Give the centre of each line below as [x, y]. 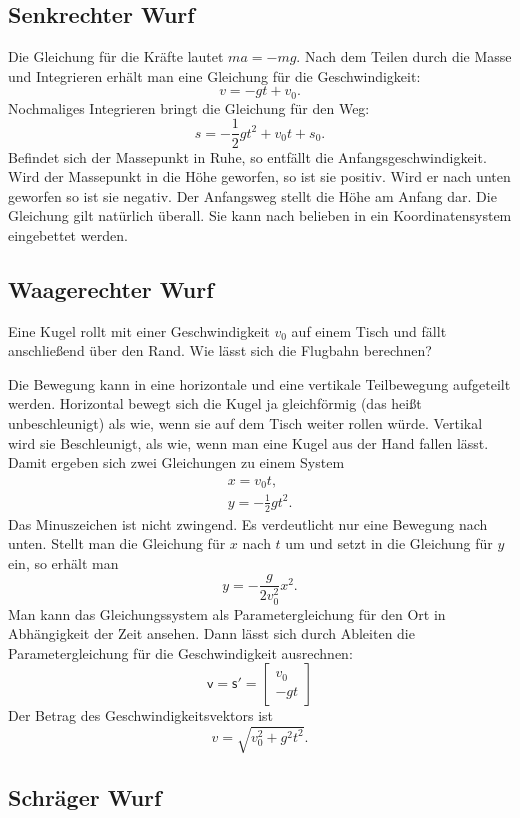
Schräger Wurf [85, 796]
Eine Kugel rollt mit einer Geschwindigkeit [139, 330]
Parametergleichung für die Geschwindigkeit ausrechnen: [180, 652]
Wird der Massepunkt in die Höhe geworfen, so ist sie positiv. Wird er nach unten [259, 176]
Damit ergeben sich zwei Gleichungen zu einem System [176, 462]
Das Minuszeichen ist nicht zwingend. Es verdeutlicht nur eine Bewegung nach [248, 523]
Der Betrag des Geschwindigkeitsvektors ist [141, 715]
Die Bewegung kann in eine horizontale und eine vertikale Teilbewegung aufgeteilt [259, 383]
